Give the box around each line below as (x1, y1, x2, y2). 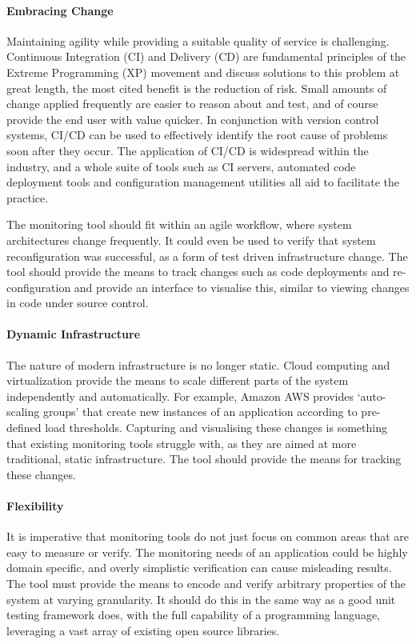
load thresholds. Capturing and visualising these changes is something (45, 419, 387, 436)
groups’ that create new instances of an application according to (42, 403, 358, 420)
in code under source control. (6, 294, 149, 311)
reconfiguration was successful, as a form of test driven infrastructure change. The (6, 247, 408, 264)
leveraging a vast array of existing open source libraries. (6, 622, 280, 638)
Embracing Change (6, 2, 114, 18)
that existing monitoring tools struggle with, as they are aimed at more (6, 434, 357, 451)
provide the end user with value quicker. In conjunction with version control (6, 110, 379, 127)
